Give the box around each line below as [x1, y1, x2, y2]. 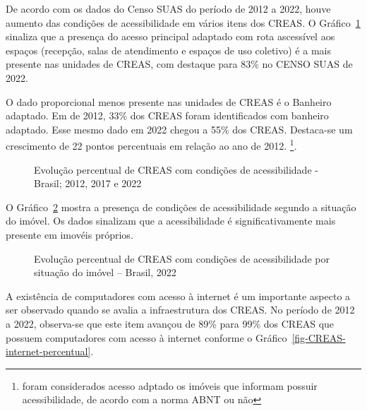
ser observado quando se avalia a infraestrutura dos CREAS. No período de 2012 [6, 302, 355, 317]
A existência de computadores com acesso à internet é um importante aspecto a [6, 288, 351, 303]
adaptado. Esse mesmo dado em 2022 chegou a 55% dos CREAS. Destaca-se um [6, 121, 353, 136]
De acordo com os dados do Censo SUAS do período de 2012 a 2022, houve [6, 1, 331, 16]
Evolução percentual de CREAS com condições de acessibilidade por [34, 251, 330, 266]
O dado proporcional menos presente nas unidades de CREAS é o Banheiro [6, 94, 332, 109]
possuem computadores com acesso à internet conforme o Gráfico [6, 330, 287, 345]
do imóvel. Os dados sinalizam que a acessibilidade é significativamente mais [6, 213, 336, 228]
